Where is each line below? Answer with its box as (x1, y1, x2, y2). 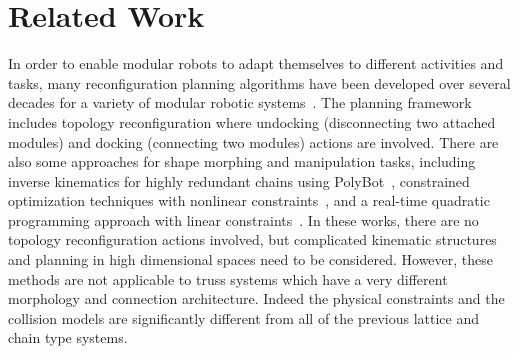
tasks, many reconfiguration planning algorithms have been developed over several (8, 72, 511, 93)
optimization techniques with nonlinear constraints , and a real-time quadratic (8, 190, 490, 211)
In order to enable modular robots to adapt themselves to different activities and (8, 53, 504, 74)
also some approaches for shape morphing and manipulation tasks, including (8, 151, 476, 172)
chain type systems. (8, 327, 128, 348)
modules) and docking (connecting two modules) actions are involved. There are (8, 131, 499, 152)
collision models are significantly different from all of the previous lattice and (8, 307, 480, 328)
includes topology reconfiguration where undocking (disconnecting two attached (8, 111, 496, 132)
